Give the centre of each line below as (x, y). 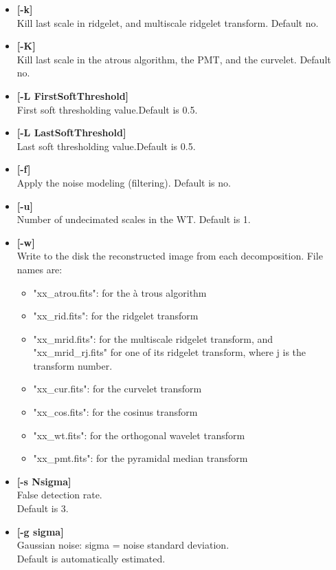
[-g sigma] (40, 531)
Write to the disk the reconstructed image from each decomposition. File (170, 256)
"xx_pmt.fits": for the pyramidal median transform (141, 458)
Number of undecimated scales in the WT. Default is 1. (134, 219)
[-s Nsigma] (44, 481)
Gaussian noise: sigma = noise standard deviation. (123, 545)
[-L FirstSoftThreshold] (73, 95)
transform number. (73, 365)
